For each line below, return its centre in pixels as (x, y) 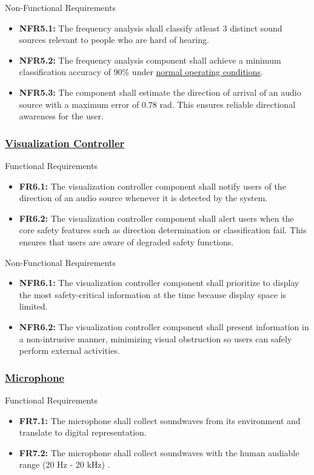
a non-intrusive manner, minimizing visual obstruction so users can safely (155, 338)
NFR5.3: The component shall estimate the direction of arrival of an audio (160, 92)
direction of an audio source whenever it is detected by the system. (143, 198)
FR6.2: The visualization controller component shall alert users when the (156, 218)
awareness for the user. (61, 116)
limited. (33, 306)
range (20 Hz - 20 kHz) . (65, 464)
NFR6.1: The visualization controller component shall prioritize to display (159, 283)
